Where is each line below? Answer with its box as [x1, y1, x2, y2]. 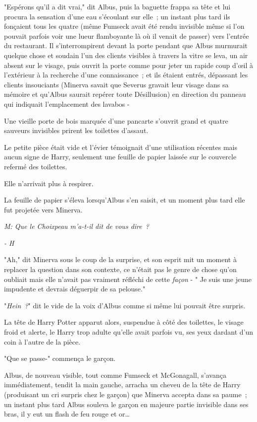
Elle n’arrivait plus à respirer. [4, 178, 94, 188]
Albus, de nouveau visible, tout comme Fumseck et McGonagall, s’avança [4, 369, 226, 380]
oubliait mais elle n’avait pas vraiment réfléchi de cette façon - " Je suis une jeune [4, 274, 252, 284]
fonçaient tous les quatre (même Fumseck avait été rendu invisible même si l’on [4, 21, 245, 31]
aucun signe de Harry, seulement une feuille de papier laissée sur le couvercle [4, 151, 237, 162]
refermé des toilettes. [4, 161, 67, 171]
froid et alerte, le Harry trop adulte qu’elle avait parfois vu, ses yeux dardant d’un [4, 327, 253, 337]
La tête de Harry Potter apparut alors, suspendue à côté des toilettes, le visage [4, 317, 244, 327]
